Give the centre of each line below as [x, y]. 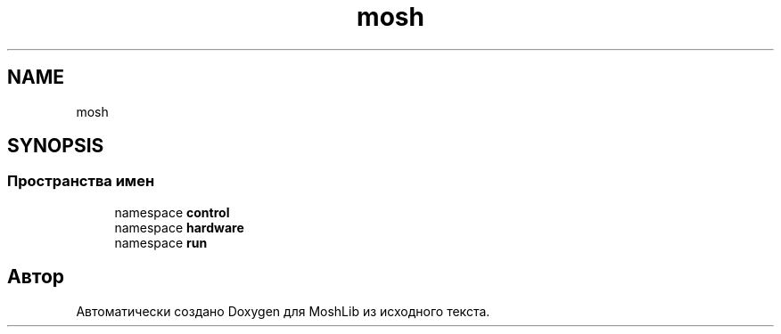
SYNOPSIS [56, 146]
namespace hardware [179, 227]
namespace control [172, 212]
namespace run [161, 242]
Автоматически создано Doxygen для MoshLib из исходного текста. [283, 311]
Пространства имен [81, 181]
